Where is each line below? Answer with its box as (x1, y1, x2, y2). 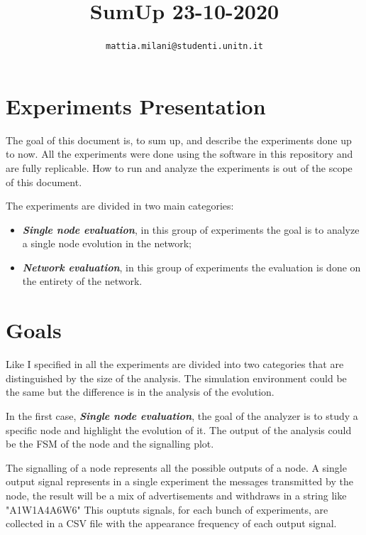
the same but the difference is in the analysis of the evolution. (6, 384, 274, 399)
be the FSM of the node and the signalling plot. (6, 436, 214, 451)
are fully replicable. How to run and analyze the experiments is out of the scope (6, 160, 353, 175)
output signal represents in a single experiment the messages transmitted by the (6, 474, 353, 489)
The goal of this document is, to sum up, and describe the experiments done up (6, 132, 352, 147)
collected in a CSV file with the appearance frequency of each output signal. (6, 516, 337, 531)
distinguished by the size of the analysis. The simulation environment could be (6, 370, 347, 385)
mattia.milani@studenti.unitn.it (106, 41, 263, 52)
